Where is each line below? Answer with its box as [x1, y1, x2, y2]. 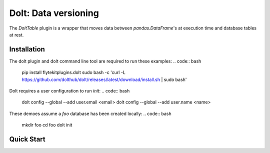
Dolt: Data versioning [9, 7, 99, 18]
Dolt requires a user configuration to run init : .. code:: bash [9, 88, 130, 94]
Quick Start [9, 135, 45, 143]
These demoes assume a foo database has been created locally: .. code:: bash [9, 110, 172, 116]
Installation [9, 45, 45, 53]
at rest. [9, 31, 24, 37]
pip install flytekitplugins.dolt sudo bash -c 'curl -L [21, 69, 126, 75]
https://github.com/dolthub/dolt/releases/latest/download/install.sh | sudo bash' [21, 76, 187, 82]
